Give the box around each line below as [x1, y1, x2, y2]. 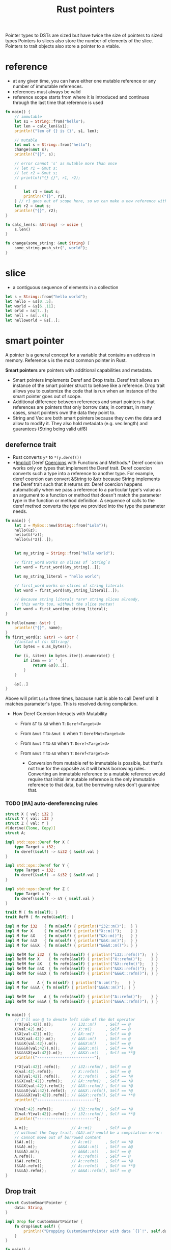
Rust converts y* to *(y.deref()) [12, 454, 82, 460]
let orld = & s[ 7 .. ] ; [5, 308, 49, 314]
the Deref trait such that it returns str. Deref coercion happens [12, 481, 142, 487]
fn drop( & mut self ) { [14, 1223, 60, 1229]
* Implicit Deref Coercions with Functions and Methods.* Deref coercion [12, 459, 163, 465]
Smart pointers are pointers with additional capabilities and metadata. [5, 367, 153, 373]
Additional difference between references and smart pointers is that [12, 399, 155, 405]
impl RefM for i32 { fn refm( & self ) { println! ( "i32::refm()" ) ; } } [5, 952, 158, 957]
